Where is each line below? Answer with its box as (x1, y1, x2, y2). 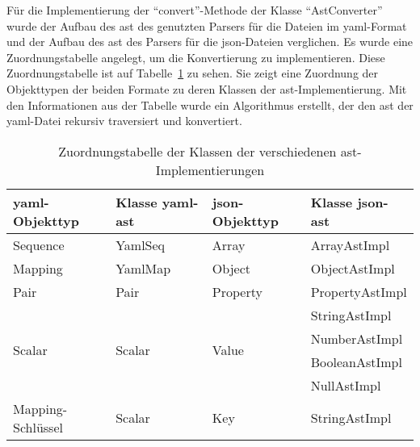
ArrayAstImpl (310, 235, 390, 254)
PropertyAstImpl (310, 282, 407, 301)
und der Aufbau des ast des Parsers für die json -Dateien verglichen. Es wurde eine (6, 33, 414, 50)
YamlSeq (115, 235, 166, 254)
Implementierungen (155, 160, 265, 179)
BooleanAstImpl (310, 352, 402, 371)
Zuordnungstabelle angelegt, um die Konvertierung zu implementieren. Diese (6, 48, 385, 65)
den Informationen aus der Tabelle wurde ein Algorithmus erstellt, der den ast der (6, 96, 414, 113)
